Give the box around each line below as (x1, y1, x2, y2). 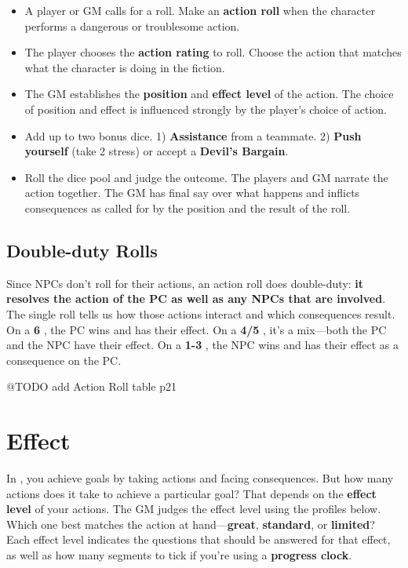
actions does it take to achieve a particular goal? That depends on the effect (6, 485, 377, 501)
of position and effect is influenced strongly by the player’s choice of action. (24, 100, 388, 117)
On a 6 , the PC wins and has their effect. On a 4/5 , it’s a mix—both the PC (6, 321, 387, 337)
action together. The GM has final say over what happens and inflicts (24, 184, 360, 201)
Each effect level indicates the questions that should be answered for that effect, (6, 531, 391, 548)
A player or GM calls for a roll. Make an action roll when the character (24, 2, 375, 18)
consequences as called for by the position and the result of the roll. (24, 199, 351, 216)
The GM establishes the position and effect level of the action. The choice (24, 86, 394, 102)
